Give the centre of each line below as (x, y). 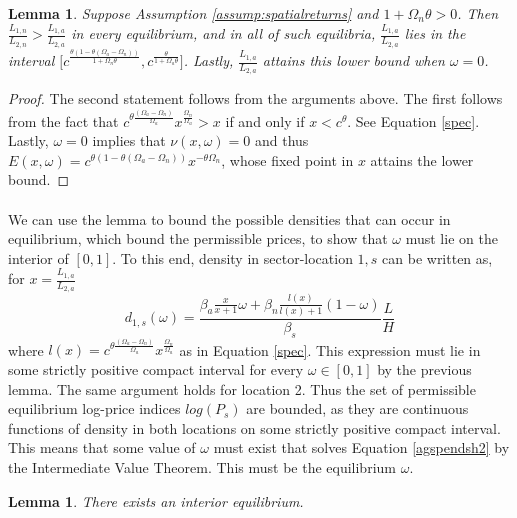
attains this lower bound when (353, 60)
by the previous (424, 368)
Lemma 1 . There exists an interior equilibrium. (156, 500)
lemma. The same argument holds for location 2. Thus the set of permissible (242, 388)
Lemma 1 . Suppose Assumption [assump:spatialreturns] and (193, 13)
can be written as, (437, 257)
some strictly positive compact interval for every (156, 368)
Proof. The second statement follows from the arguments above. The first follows (255, 98)
